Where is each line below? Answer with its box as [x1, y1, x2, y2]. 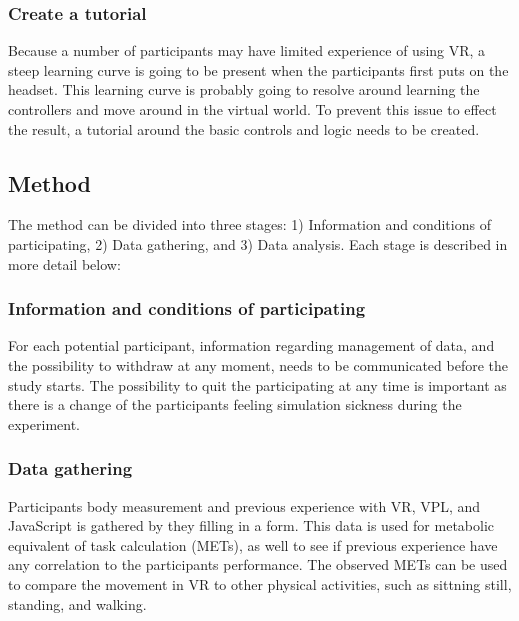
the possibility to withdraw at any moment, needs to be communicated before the [8, 354, 509, 375]
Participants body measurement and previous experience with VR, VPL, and [8, 495, 481, 516]
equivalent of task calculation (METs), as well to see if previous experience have [8, 534, 498, 555]
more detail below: [8, 253, 121, 274]
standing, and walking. [8, 593, 147, 614]
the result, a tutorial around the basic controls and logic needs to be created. [8, 118, 480, 139]
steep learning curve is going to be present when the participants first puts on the [8, 59, 509, 80]
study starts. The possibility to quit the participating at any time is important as [8, 374, 507, 395]
